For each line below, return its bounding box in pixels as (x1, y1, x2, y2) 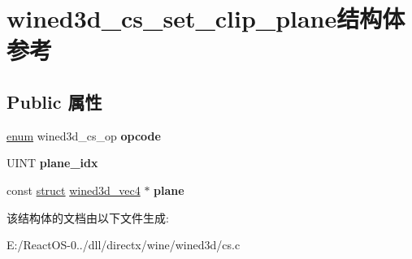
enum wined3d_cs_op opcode (7, 127, 161, 144)
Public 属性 (7, 88, 102, 114)
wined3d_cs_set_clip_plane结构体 (7, 2, 405, 35)
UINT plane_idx (7, 154, 98, 171)
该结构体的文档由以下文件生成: (7, 209, 169, 226)
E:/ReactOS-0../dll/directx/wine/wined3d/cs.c (7, 236, 241, 253)
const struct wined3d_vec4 (7, 181, 141, 198)
